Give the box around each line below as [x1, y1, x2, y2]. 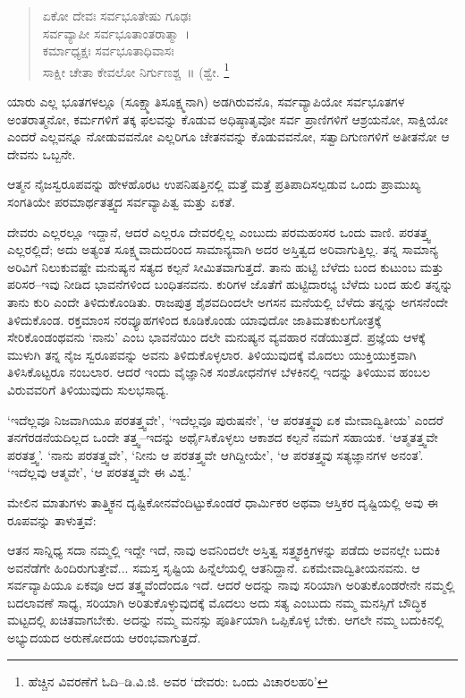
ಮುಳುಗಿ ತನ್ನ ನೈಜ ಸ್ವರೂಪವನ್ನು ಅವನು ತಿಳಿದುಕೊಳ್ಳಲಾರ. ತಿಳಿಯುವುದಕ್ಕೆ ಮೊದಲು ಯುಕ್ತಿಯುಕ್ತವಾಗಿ [7, 345, 417, 363]
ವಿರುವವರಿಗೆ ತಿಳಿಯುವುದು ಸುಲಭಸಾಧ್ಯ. [7, 379, 169, 398]
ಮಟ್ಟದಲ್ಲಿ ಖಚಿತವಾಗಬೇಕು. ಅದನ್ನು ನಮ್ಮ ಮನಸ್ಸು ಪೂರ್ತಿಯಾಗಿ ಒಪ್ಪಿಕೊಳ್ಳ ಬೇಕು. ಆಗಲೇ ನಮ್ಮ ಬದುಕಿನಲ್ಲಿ [7, 610, 444, 629]
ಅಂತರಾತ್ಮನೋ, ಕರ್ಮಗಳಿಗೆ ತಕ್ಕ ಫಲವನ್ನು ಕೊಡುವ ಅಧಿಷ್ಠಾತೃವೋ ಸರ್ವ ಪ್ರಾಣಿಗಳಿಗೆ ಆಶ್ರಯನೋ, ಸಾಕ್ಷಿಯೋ [7, 109, 449, 128]
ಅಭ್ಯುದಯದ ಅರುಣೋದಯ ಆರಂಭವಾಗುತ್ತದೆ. [7, 628, 201, 647]
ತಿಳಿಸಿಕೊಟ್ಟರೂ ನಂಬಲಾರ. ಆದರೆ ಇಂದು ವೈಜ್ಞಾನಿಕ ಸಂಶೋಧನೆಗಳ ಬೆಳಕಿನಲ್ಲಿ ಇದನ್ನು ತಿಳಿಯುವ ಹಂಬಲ [7, 362, 431, 381]
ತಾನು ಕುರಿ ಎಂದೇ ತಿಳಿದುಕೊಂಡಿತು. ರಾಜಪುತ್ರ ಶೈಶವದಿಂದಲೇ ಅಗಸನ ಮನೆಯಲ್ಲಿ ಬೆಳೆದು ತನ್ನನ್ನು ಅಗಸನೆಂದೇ [7, 292, 448, 311]
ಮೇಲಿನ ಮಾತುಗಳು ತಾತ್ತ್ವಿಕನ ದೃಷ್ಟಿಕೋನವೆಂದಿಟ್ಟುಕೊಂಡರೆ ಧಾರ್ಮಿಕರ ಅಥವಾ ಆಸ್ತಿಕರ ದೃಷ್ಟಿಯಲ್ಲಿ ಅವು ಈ [7, 492, 438, 511]
